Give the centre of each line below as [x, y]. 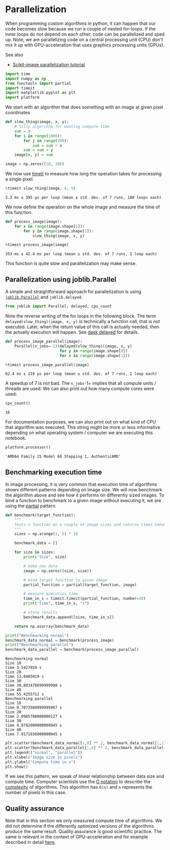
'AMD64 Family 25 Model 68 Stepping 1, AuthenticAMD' [63, 457]
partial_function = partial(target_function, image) [80, 585]
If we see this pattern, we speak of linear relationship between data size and [85, 776]
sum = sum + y [38, 150]
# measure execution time [51, 594]
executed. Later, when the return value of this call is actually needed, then [82, 327]
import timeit [20, 88]
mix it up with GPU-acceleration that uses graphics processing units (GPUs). [85, 45]
